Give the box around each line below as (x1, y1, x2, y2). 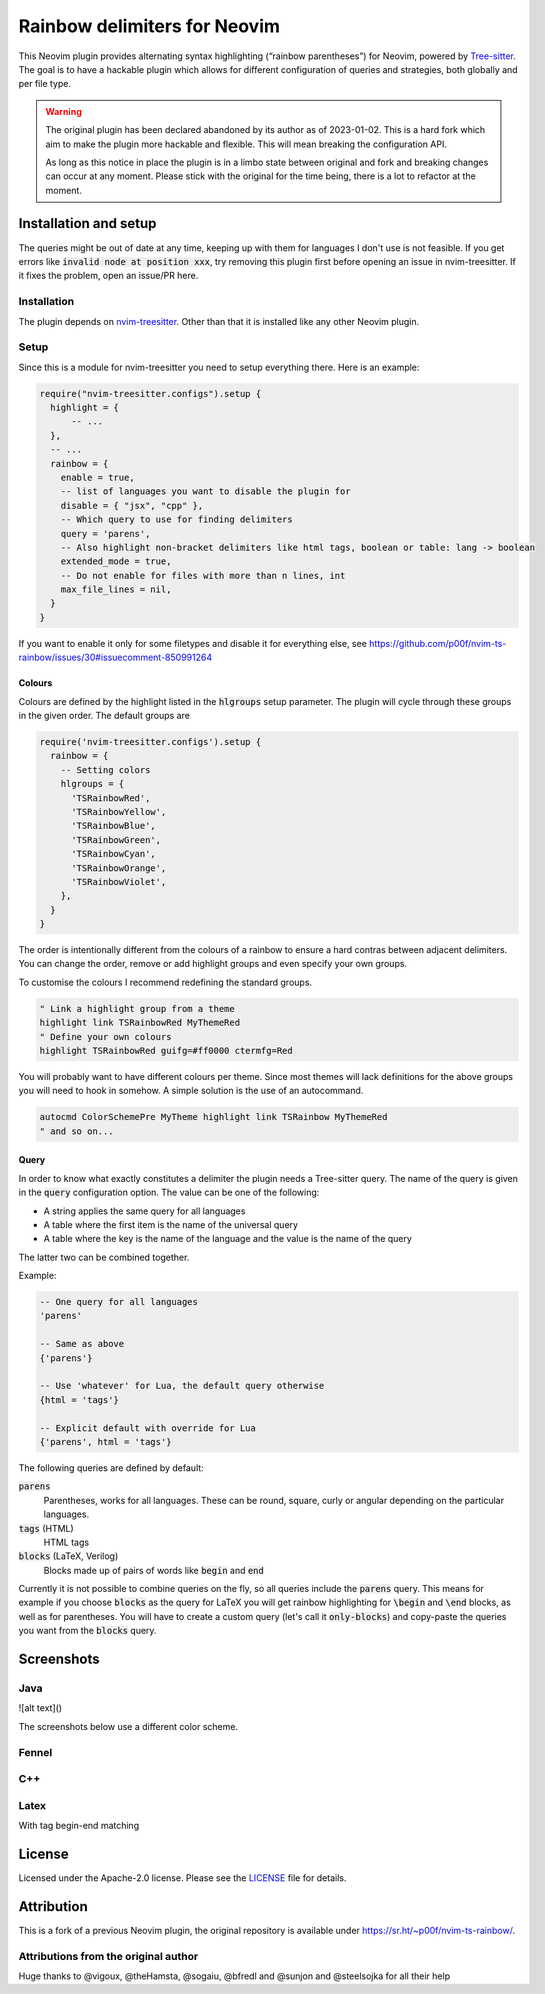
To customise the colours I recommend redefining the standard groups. (18, 976, 313, 988)
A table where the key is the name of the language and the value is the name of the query (43, 1233, 412, 1245)
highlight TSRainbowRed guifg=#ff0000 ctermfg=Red (39, 1045, 294, 1057)
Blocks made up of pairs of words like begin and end (43, 1564, 264, 1576)
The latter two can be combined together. (18, 1251, 190, 1263)
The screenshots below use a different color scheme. (18, 1720, 239, 1732)
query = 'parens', (60, 528, 151, 539)
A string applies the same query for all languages (43, 1205, 246, 1217)
